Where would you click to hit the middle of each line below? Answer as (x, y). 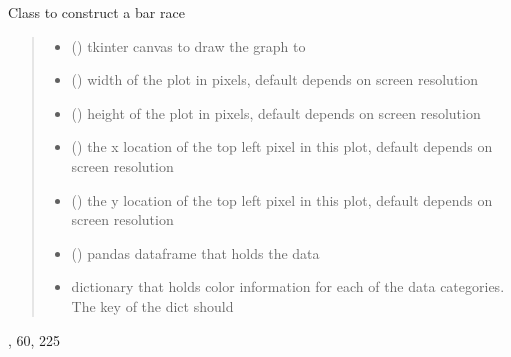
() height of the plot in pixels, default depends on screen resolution (276, 112)
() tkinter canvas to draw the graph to (188, 45)
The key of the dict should (152, 305)
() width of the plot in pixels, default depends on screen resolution (275, 79)
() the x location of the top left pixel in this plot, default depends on (282, 146)
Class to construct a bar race (96, 12)
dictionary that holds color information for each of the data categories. (288, 286)
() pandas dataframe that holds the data (195, 252)
